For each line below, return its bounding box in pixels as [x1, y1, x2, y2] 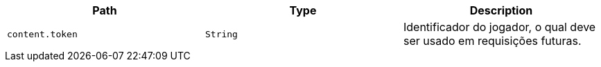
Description [469, 3, 533, 17]
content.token [7, 28, 78, 39]
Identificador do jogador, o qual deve [403, 20, 596, 34]
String [204, 28, 238, 39]
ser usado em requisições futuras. [403, 34, 582, 48]
